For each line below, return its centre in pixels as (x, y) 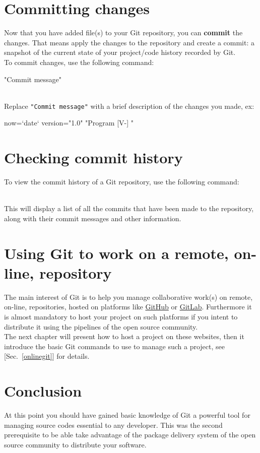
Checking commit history (93, 157)
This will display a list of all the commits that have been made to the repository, (129, 208)
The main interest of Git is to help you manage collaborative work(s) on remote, (128, 297)
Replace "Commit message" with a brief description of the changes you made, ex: (129, 106)
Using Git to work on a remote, (116, 253)
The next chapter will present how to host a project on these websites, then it (124, 336)
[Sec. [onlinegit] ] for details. (47, 356)
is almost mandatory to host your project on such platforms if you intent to (121, 316)
